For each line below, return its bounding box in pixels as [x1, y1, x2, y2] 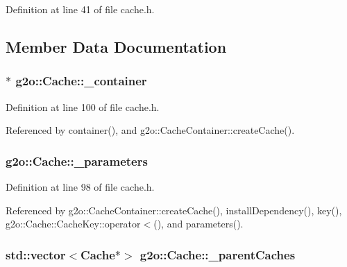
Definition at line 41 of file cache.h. [6, 2, 155, 16]
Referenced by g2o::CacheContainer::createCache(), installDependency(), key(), [6, 203, 342, 217]
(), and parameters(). [153, 216, 244, 231]
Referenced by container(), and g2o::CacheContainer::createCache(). [6, 123, 295, 137]
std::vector [6, 246, 66, 263]
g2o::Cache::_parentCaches [139, 246, 296, 263]
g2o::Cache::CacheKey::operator [6, 216, 141, 231]
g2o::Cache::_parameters [6, 152, 148, 169]
